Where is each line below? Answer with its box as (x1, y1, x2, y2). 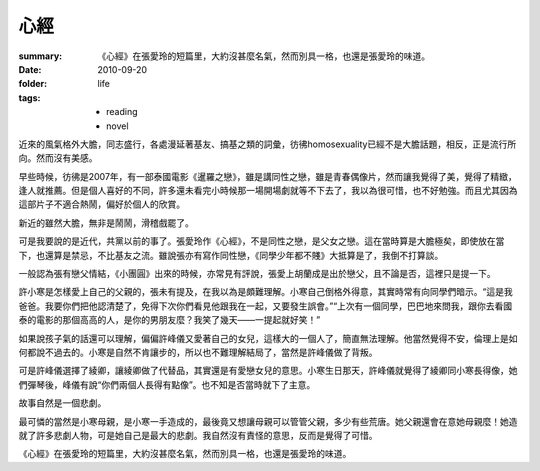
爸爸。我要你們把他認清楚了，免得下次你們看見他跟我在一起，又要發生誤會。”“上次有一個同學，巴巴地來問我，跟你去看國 (18, 300, 513, 312)
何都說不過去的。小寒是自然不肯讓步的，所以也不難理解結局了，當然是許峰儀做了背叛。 (18, 346, 378, 358)
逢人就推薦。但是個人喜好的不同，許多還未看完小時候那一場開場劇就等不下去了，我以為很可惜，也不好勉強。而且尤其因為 (18, 185, 518, 197)
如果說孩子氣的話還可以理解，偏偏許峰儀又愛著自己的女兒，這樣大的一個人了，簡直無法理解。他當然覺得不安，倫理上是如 (18, 332, 518, 344)
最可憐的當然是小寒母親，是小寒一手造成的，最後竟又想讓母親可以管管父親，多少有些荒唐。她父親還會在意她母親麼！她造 (18, 415, 518, 427)
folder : (18, 78, 48, 90)
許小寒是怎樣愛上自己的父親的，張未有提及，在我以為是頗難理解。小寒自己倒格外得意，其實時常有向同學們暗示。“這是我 (18, 286, 514, 298)
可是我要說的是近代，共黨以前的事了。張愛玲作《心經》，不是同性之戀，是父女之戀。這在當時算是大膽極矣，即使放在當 (18, 235, 505, 247)
